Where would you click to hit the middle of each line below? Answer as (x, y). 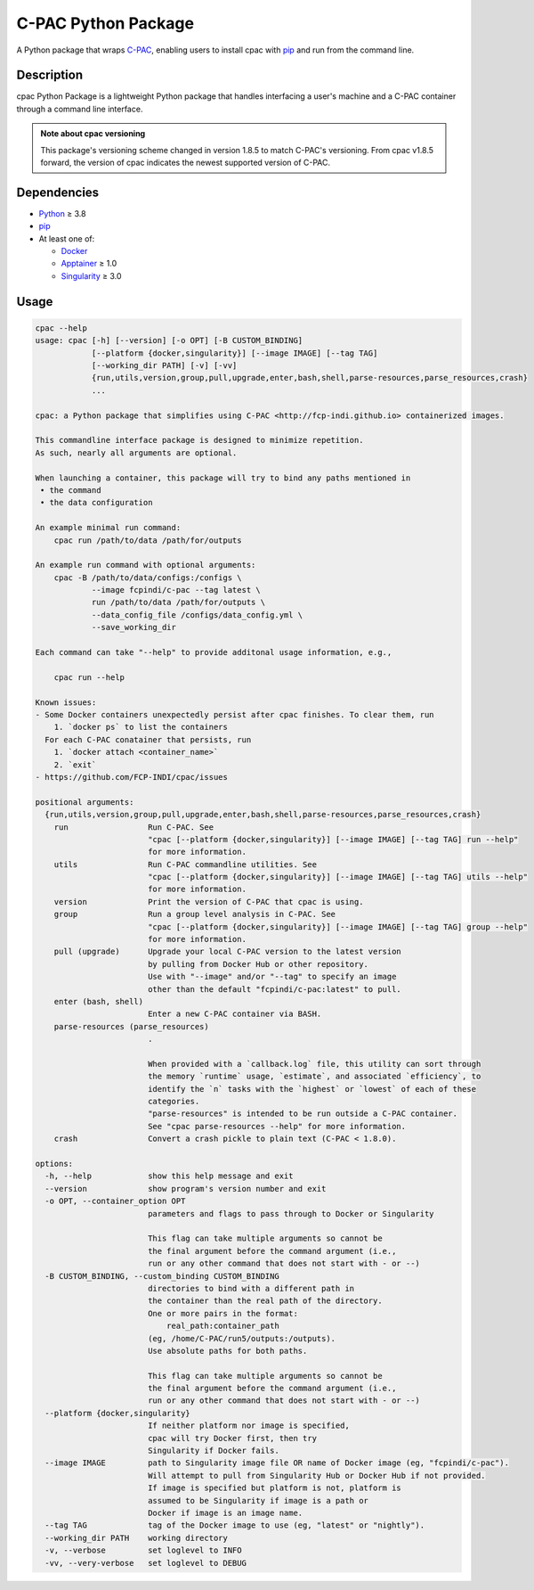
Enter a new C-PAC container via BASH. (235, 1014)
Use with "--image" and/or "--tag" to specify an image (272, 977)
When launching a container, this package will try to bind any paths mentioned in (223, 478)
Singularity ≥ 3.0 (91, 275)
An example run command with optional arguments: (146, 565)
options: (54, 1164)
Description (50, 75)
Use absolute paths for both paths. (227, 1351)
